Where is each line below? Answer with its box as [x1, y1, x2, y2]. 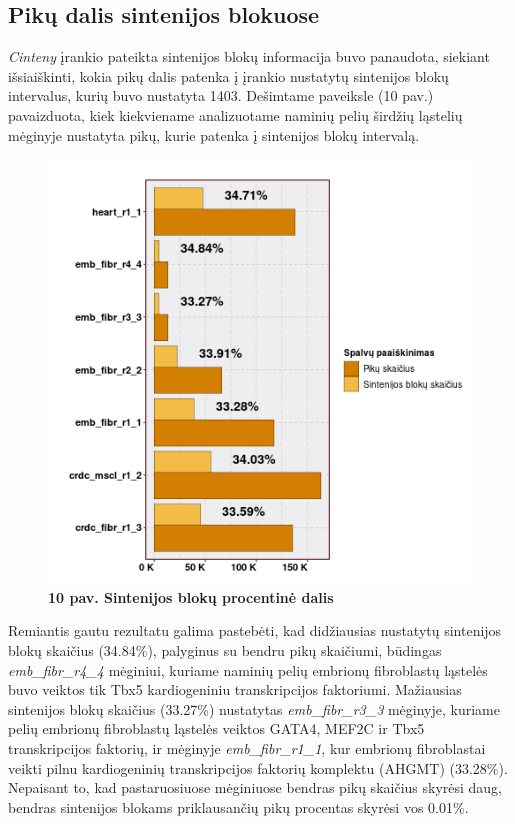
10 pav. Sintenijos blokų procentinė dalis [48, 586, 334, 607]
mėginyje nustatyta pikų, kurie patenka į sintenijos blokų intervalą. [8, 124, 420, 145]
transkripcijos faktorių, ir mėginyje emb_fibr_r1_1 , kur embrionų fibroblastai [8, 737, 486, 758]
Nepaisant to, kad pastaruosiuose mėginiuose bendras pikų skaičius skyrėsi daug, [8, 777, 503, 798]
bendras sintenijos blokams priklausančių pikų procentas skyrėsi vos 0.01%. [8, 796, 469, 817]
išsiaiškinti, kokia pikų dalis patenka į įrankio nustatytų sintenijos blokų [8, 65, 449, 86]
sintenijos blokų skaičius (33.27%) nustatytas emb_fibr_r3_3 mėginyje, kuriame [8, 698, 501, 719]
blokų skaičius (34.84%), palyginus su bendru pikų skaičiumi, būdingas [8, 639, 442, 660]
